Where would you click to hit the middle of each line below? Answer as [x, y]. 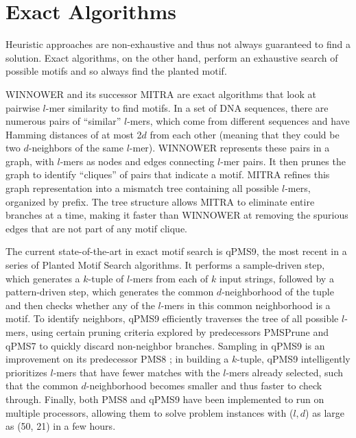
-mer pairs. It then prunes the [283, 161]
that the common [42, 386]
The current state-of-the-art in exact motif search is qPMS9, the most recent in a [176, 251]
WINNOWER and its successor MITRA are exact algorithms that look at [161, 94]
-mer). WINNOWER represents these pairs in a [229, 148]
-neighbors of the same [76, 148]
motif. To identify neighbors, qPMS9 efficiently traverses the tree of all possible [172, 318]
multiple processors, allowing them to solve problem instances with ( [150, 412]
